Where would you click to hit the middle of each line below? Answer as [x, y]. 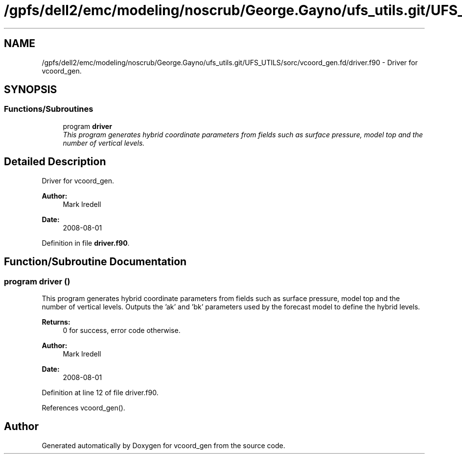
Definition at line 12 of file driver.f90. [100, 392]
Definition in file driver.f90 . [86, 243]
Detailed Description [55, 162]
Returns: [56, 322]
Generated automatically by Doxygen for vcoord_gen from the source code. [163, 445]
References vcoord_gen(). [83, 407]
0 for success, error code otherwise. [122, 330]
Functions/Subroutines [49, 109]
